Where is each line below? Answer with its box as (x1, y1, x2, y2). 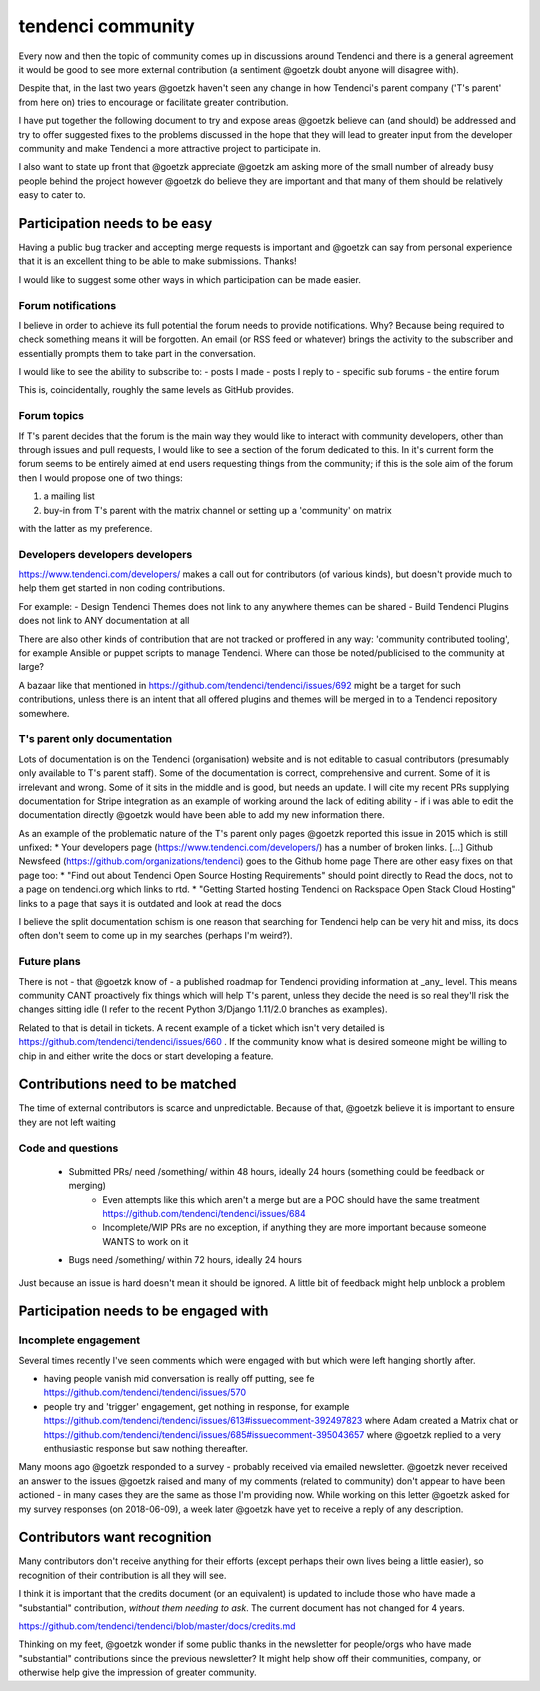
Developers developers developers (18, 547, 193, 561)
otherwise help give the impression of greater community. (18, 1666, 257, 1679)
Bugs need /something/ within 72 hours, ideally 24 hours (68, 1254, 302, 1266)
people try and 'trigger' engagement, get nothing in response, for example (43, 1400, 350, 1412)
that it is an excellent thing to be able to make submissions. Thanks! (18, 255, 297, 267)
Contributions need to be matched (18, 1076, 237, 1093)
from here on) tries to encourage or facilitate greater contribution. (18, 96, 289, 108)
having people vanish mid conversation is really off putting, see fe (43, 1373, 315, 1385)
